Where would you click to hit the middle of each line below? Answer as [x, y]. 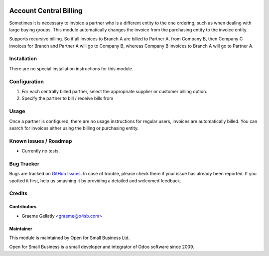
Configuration [27, 81]
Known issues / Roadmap [41, 141]
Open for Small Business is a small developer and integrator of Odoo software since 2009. [102, 247]
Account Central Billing [46, 11]
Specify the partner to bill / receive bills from [67, 98]
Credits [18, 193]
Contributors [23, 207]
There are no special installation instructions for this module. [71, 68]
